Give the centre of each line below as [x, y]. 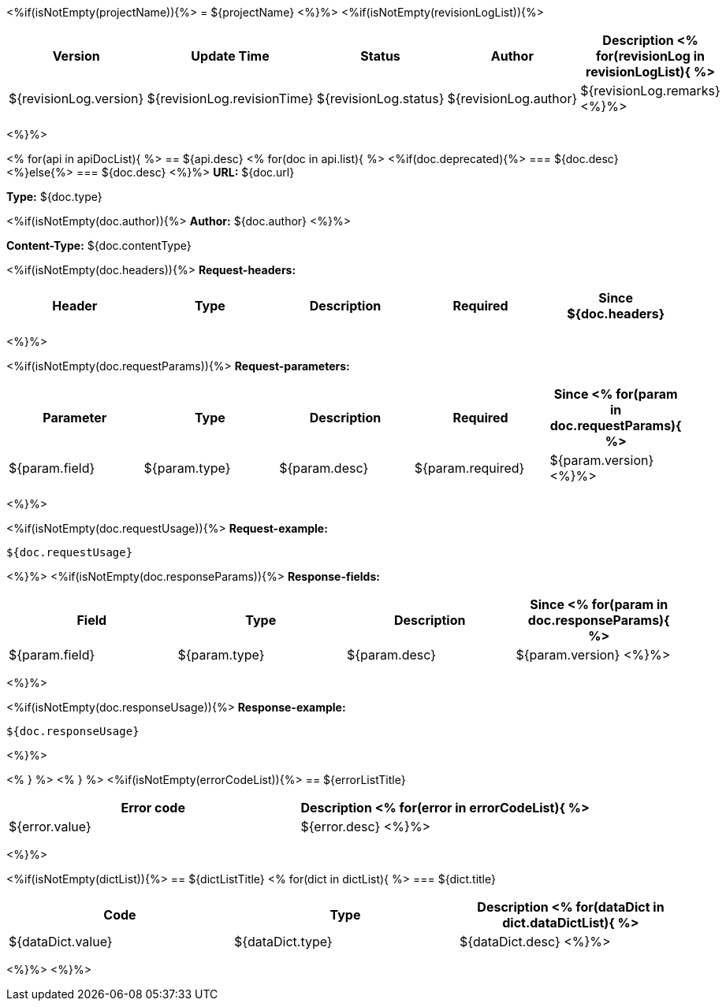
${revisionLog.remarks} [650, 91]
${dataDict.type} [283, 942]
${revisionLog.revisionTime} [230, 98]
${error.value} [50, 827]
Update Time [230, 56]
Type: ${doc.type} [54, 197]
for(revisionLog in [650, 56]
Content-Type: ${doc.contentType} [99, 245]
